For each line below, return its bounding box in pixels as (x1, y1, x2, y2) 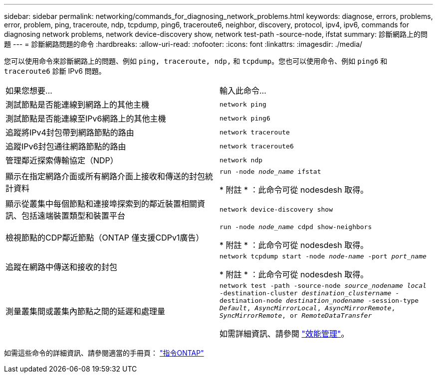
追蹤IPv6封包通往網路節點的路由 (5, 141, 126, 151)
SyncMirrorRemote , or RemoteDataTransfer (219, 312, 372, 319)
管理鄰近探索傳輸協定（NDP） (5, 155, 118, 165)
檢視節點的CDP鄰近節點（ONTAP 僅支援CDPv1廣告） (5, 232, 204, 243)
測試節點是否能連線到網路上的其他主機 (5, 100, 150, 110)
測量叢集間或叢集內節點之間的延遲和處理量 (5, 306, 166, 316)
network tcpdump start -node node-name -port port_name (219, 252, 427, 260)
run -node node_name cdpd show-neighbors (219, 223, 372, 231)
